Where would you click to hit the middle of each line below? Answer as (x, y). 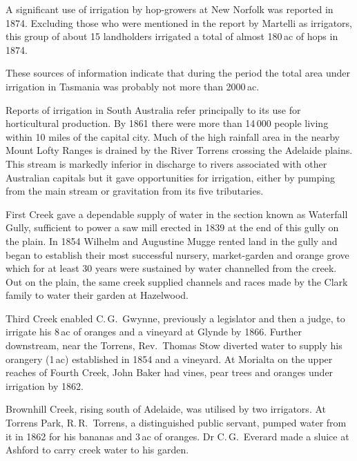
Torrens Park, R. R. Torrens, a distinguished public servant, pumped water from (176, 423)
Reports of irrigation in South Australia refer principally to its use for (153, 109)
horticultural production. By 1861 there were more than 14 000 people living (167, 123)
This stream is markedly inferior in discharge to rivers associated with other (166, 163)
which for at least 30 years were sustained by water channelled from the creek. (171, 268)
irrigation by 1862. (45, 385)
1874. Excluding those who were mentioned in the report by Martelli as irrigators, (179, 22)
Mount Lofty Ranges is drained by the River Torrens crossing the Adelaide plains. (179, 150)
